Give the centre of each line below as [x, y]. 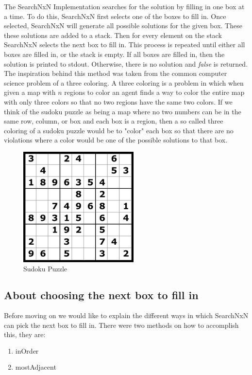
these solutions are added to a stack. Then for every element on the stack [113, 35]
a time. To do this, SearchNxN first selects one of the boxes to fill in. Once [115, 16]
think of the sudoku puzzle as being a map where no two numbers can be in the [123, 111]
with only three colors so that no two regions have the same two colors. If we [118, 101]
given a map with [30, 92]
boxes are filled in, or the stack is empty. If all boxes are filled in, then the [114, 54]
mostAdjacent [36, 367]
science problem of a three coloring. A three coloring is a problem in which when [124, 82]
